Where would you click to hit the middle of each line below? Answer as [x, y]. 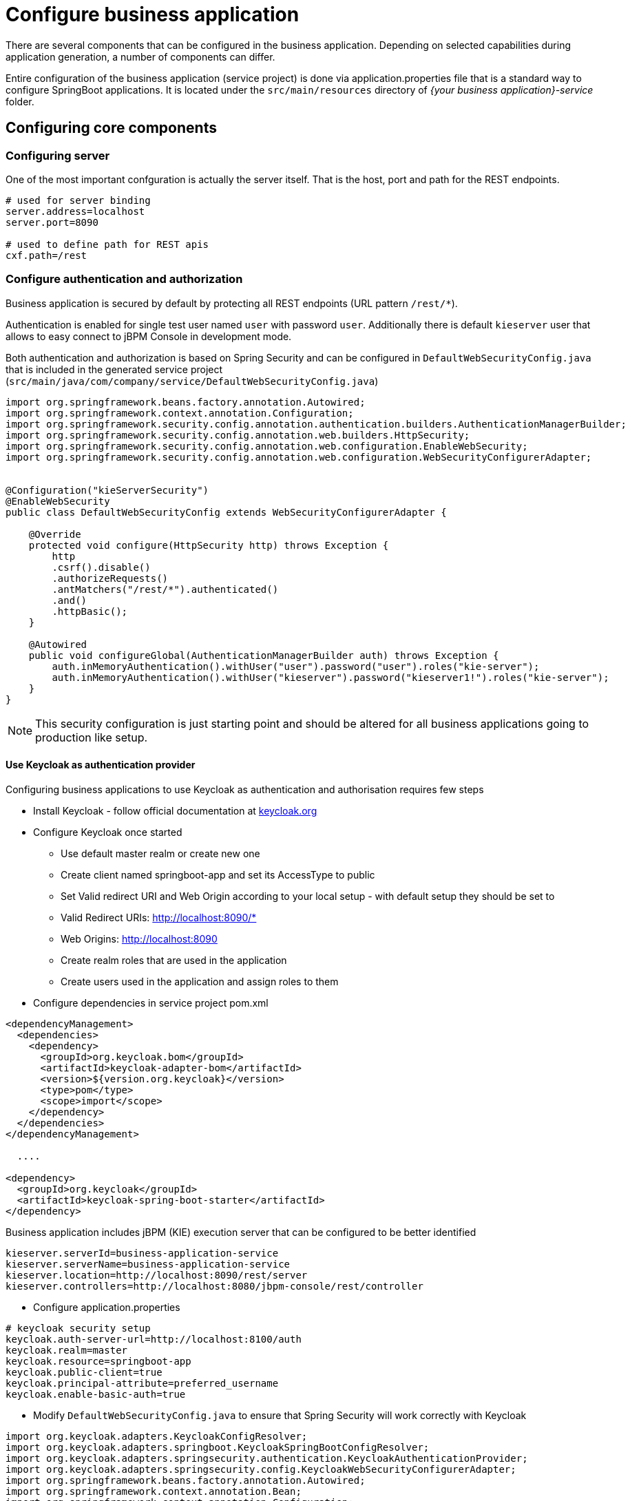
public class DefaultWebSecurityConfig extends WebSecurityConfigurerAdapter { [226, 512]
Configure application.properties [107, 1307]
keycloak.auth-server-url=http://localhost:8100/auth [154, 1339]
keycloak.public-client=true [84, 1372]
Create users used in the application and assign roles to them [200, 981]
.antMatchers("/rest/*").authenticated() [165, 589]
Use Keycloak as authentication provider [101, 765]
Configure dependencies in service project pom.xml [151, 1003]
